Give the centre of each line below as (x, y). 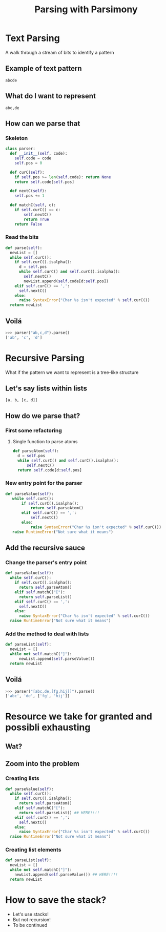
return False (28, 224)
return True (37, 219)
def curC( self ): (27, 172)
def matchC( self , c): (33, 205)
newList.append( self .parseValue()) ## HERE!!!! (66, 875)
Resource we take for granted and (79, 717)
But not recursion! (32, 919)
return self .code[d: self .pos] (50, 470)
